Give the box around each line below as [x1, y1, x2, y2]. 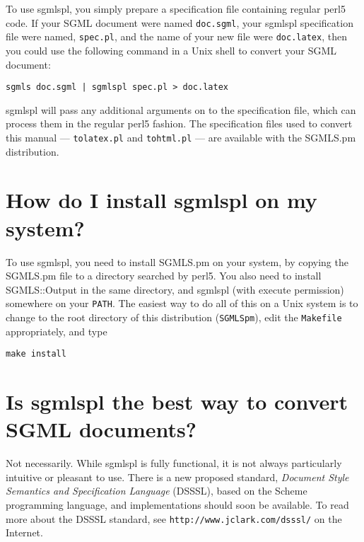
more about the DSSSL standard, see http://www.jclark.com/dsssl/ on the [6, 511, 342, 526]
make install [6, 349, 66, 359]
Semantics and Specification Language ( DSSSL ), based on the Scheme [6, 483, 307, 498]
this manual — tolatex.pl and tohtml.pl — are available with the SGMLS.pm [6, 129, 356, 144]
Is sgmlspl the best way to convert [6, 387, 348, 416]
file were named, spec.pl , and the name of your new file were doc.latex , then [6, 29, 347, 44]
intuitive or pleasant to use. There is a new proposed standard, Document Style [6, 469, 349, 484]
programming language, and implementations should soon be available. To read [6, 497, 349, 512]
